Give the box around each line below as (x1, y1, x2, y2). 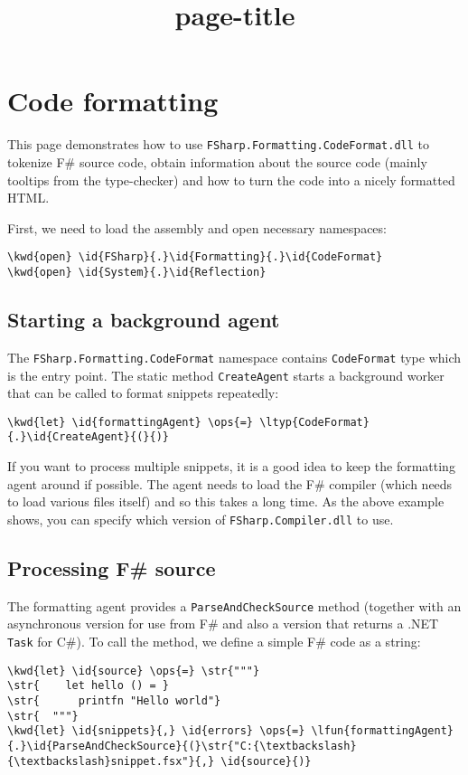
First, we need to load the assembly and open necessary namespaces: (7, 218, 387, 237)
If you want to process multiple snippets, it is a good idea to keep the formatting (7, 457, 455, 476)
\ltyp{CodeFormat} (259, 415, 370, 429)
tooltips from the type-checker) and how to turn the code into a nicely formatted (7, 170, 455, 189)
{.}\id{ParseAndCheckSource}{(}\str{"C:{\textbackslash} (7, 739, 357, 752)
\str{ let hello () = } (7, 679, 169, 693)
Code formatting (7, 82, 219, 119)
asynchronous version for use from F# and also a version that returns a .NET (7, 614, 439, 633)
